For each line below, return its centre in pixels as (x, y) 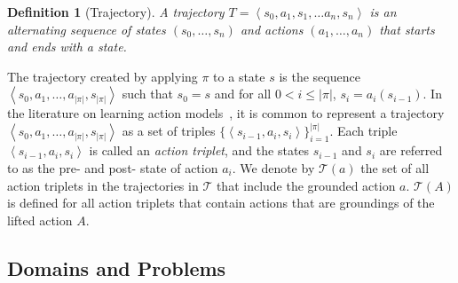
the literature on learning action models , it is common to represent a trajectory (226, 113)
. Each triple (363, 131)
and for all (243, 94)
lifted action (40, 220)
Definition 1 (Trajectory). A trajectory (116, 12)
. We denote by (273, 168)
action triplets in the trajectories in (103, 185)
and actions (272, 29)
